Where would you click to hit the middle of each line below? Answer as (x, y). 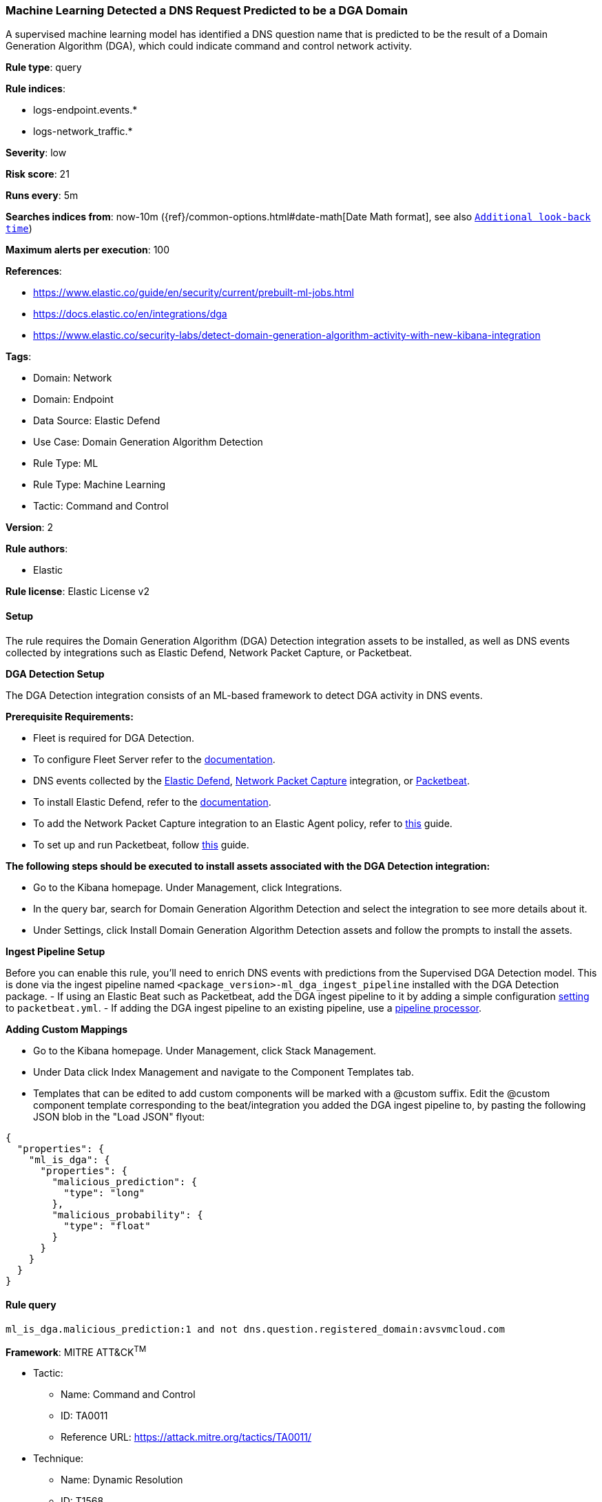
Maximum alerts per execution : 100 (88, 250)
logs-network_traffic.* (83, 132)
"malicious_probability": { (127, 1214)
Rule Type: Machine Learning (100, 485)
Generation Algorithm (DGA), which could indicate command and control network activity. (209, 46)
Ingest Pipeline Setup (55, 951)
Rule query (31, 1305)
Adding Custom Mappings (67, 1029)
